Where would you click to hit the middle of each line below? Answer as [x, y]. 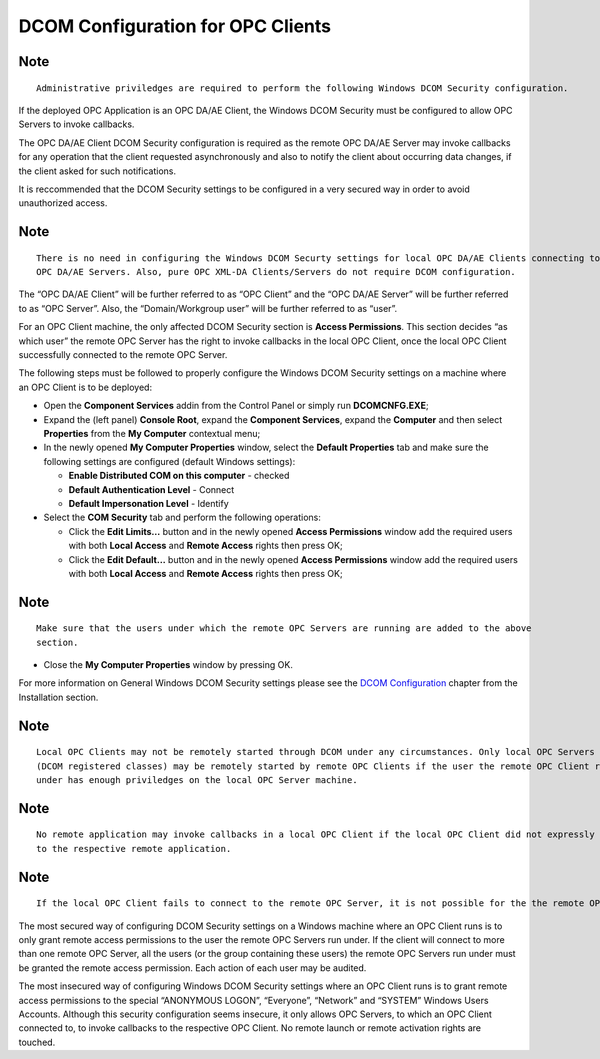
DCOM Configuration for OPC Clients [175, 26]
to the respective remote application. [134, 848]
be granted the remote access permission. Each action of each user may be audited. [192, 967]
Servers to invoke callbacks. [76, 124]
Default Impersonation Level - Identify [148, 503]
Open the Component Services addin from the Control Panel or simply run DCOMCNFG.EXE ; [236, 406]
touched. [37, 1042]
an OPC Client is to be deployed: [85, 387]
